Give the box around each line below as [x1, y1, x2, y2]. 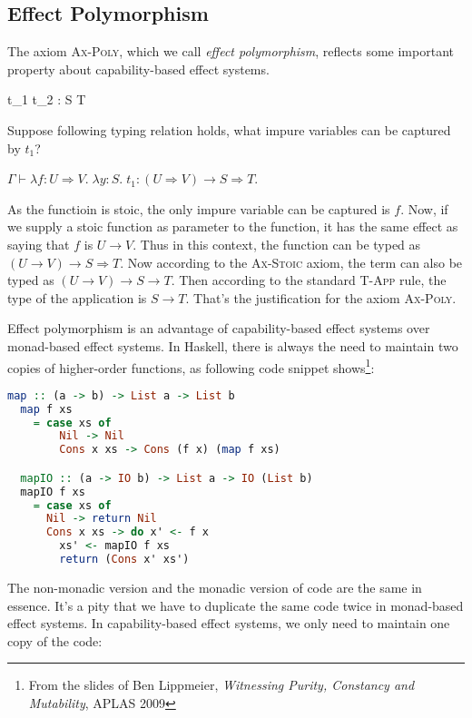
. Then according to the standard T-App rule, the [171, 270, 447, 290]
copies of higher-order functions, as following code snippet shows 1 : [7, 355, 375, 377]
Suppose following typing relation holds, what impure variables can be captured [7, 120, 451, 139]
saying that [7, 234, 70, 253]
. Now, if [400, 199, 448, 218]
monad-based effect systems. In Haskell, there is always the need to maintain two [7, 336, 458, 355]
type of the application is [7, 288, 147, 307]
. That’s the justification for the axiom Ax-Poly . [185, 288, 457, 307]
